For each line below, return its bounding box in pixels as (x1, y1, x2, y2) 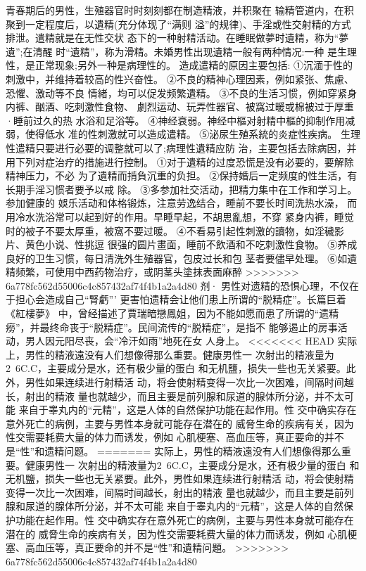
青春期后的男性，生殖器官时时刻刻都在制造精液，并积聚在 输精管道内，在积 (6, 3, 354, 17)
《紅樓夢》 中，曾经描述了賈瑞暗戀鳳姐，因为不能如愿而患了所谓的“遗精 (6, 306, 339, 321)
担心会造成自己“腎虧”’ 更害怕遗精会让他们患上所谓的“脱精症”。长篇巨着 (15, 292, 346, 307)
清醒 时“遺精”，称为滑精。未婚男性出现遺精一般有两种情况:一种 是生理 (32, 44, 357, 58)
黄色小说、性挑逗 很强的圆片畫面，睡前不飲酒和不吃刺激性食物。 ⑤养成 (25, 237, 358, 252)
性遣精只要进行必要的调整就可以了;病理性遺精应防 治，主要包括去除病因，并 (6, 140, 357, 155)
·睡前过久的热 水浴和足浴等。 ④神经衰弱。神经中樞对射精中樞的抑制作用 (6, 113, 346, 127)
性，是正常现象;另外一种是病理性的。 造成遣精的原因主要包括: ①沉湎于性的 (6, 58, 353, 72)
